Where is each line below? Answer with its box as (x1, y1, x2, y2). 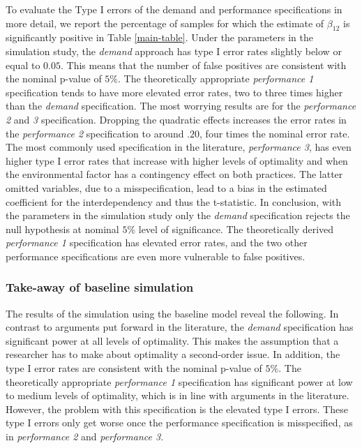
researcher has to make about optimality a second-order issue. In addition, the (6, 347, 340, 361)
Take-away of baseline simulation (6, 278, 194, 296)
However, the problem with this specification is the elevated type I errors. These (6, 401, 348, 416)
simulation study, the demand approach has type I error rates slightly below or (6, 43, 342, 58)
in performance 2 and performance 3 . (6, 429, 164, 444)
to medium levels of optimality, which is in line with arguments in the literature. (6, 388, 349, 403)
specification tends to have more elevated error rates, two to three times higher (6, 84, 343, 99)
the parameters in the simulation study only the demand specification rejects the (6, 208, 350, 223)
